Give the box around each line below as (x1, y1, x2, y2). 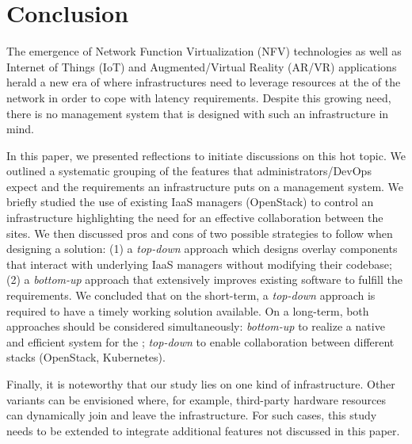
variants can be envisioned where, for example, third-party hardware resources (6, 391, 386, 408)
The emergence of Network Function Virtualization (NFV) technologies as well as (6, 43, 402, 59)
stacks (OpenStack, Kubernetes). (6, 349, 166, 366)
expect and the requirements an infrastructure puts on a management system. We (6, 178, 404, 194)
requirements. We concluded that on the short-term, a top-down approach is (6, 287, 376, 304)
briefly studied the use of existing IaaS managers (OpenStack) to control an (6, 193, 374, 210)
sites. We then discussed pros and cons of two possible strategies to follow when (6, 224, 393, 241)
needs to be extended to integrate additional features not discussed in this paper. (6, 422, 400, 438)
